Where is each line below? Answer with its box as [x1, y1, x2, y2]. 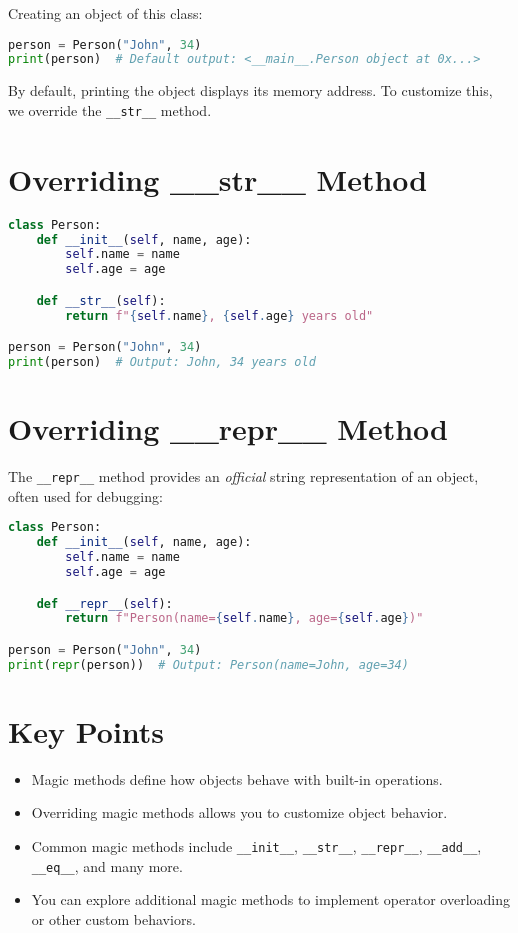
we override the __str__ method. [8, 99, 212, 120]
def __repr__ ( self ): [36, 596, 173, 611]
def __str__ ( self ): [36, 293, 166, 308]
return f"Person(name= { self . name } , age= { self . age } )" [65, 611, 424, 626]
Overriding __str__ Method [8, 158, 428, 199]
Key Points [8, 710, 165, 751]
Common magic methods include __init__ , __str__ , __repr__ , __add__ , [31, 836, 482, 857]
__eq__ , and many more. [31, 855, 183, 876]
